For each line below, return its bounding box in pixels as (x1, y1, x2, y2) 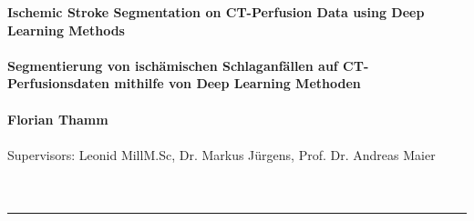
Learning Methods (7, 20, 125, 39)
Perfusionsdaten (7, 74, 109, 93)
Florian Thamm (7, 109, 108, 128)
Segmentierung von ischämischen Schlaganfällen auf (7, 55, 338, 75)
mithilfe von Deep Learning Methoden (114, 74, 361, 93)
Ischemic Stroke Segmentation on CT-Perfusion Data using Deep (7, 3, 425, 21)
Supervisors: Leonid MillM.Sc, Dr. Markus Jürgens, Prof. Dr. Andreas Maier (7, 145, 436, 164)
